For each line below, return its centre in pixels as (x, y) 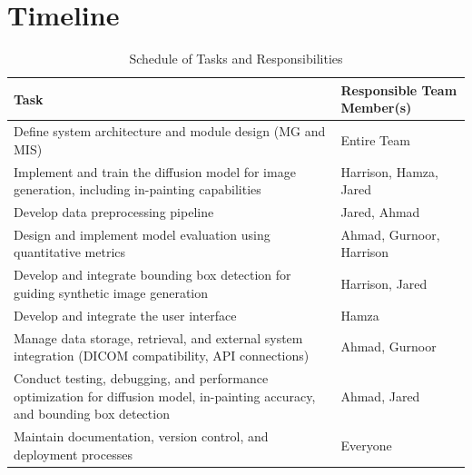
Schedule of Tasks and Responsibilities (236, 59)
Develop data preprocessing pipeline (114, 212)
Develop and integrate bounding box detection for (152, 275)
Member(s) (376, 108)
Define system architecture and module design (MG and (170, 131)
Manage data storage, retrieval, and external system (158, 337)
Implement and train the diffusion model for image (155, 171)
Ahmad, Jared (380, 396)
